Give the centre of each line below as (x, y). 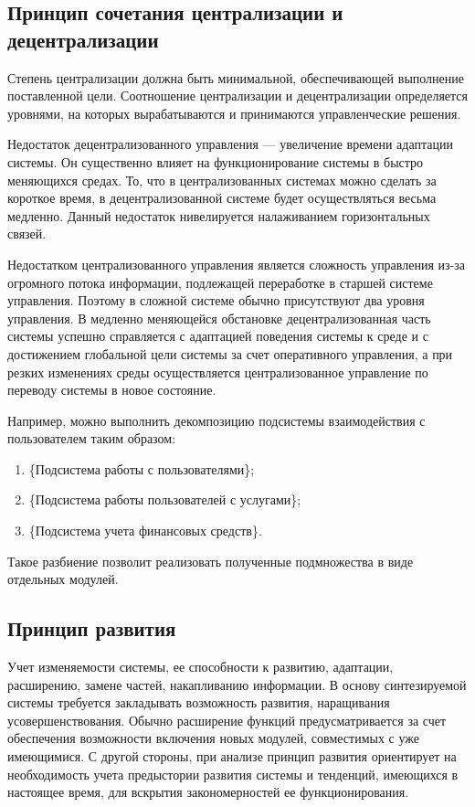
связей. (27, 234)
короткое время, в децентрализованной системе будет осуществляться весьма (222, 198)
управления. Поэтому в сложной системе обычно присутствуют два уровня (216, 300)
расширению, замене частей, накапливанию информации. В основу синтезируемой (237, 684)
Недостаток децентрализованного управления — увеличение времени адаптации (230, 144)
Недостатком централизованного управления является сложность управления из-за (236, 264)
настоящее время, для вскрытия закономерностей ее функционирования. (208, 792)
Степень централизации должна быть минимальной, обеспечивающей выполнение (236, 77)
